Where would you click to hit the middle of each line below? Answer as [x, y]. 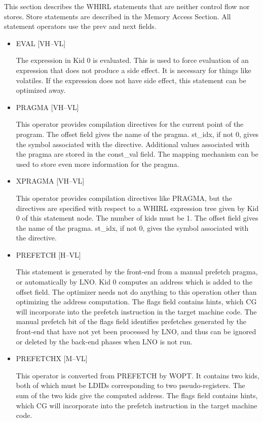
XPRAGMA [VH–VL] [50, 181]
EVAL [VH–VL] [41, 43]
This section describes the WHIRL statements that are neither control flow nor [127, 6]
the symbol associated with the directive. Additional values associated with [133, 144]
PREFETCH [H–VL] [48, 254]
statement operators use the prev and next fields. [80, 26]
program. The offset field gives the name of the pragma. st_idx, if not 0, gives [137, 134]
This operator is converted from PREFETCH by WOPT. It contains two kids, [138, 375]
